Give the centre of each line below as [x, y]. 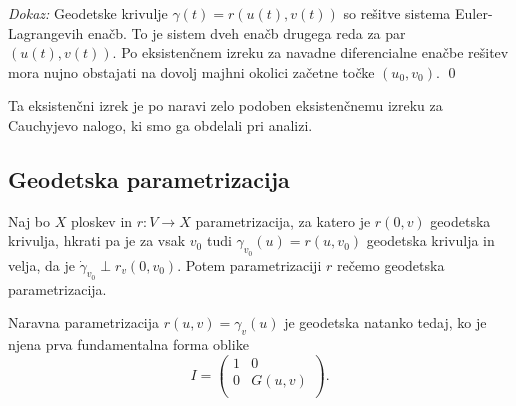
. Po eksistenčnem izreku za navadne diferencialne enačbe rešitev [310, 52]
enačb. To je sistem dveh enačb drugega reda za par [246, 32]
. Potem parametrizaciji [249, 264]
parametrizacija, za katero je [283, 220]
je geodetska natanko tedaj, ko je [385, 322]
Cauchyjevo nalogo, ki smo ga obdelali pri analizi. [160, 124]
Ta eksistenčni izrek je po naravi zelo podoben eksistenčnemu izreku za [225, 105]
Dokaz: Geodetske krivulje [88, 13]
